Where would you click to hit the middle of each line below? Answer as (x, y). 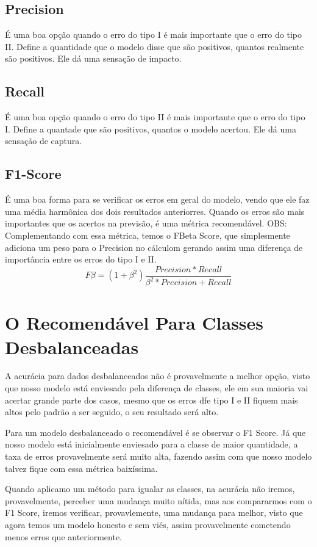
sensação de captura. (44, 141)
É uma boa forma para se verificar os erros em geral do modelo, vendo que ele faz (157, 199)
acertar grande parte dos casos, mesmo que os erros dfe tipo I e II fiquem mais (151, 400)
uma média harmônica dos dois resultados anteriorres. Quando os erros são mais (155, 211)
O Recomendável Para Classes (134, 323)
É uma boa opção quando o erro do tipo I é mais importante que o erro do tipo (153, 34)
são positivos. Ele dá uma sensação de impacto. (93, 58)
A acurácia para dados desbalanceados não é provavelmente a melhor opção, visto (158, 376)
